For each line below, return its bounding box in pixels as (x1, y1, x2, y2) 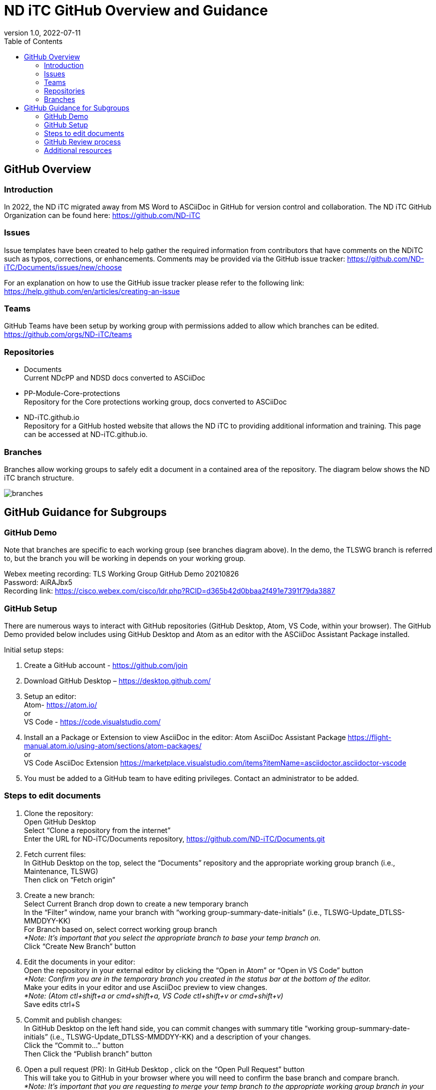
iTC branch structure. (4, 473, 74, 482)
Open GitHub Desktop (24, 817, 96, 826)
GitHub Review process (44, 137, 121, 146)
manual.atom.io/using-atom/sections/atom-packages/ (24, 741, 202, 750)
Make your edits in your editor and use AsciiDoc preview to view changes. (24, 982, 268, 991)
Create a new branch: (24, 890, 95, 899)
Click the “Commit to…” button (24, 1040, 124, 1049)
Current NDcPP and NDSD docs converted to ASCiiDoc (24, 373, 205, 382)
